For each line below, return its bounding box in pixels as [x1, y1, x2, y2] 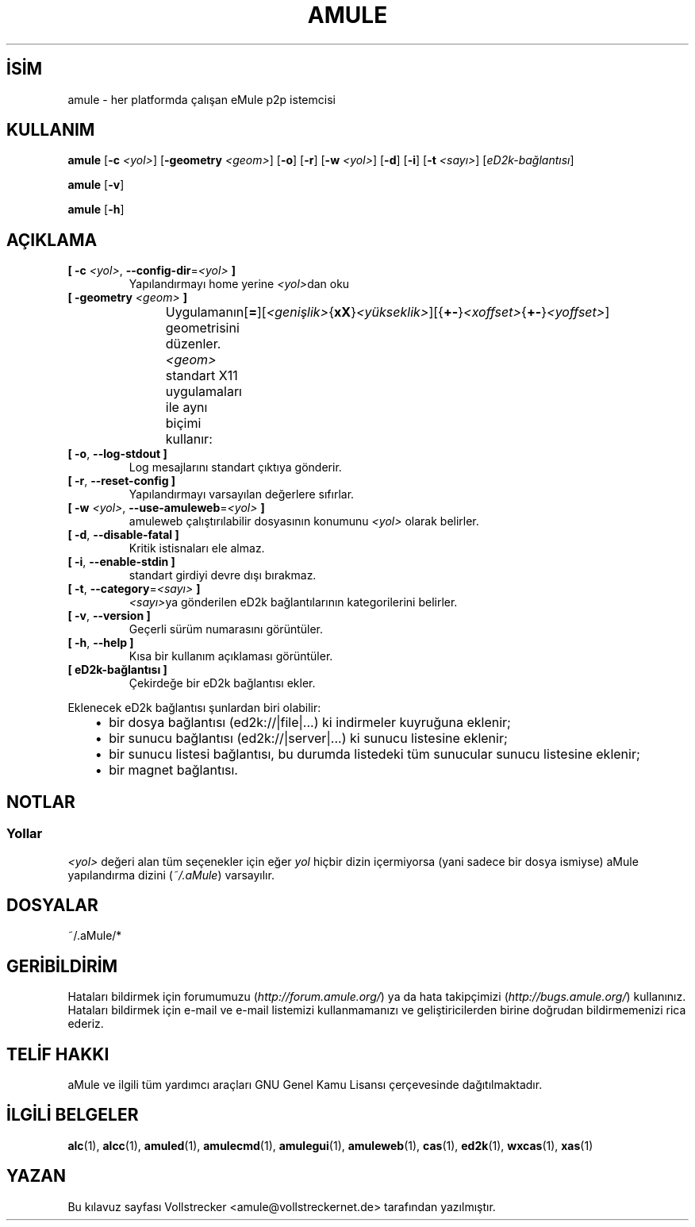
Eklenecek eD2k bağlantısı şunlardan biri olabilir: [67, 701, 321, 715]
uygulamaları [165, 383, 242, 400]
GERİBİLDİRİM [6, 956, 118, 976]
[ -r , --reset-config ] [67, 474, 176, 488]
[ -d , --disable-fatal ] [67, 528, 179, 542]
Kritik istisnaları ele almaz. [129, 541, 265, 556]
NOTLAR [6, 791, 75, 812]
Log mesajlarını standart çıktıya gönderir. [129, 460, 342, 475]
